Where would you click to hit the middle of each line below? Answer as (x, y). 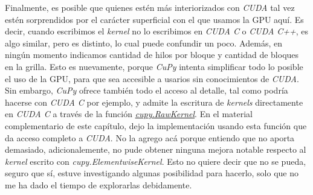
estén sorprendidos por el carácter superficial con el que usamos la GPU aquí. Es (154, 19)
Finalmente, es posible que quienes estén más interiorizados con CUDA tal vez (150, 7)
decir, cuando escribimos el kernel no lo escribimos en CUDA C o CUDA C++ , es (157, 31)
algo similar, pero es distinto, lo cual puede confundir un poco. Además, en (144, 43)
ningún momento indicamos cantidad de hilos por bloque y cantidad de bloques (152, 55)
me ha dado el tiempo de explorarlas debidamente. (98, 184)
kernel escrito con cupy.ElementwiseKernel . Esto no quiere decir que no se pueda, (156, 161)
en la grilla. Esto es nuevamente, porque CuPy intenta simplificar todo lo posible (154, 66)
